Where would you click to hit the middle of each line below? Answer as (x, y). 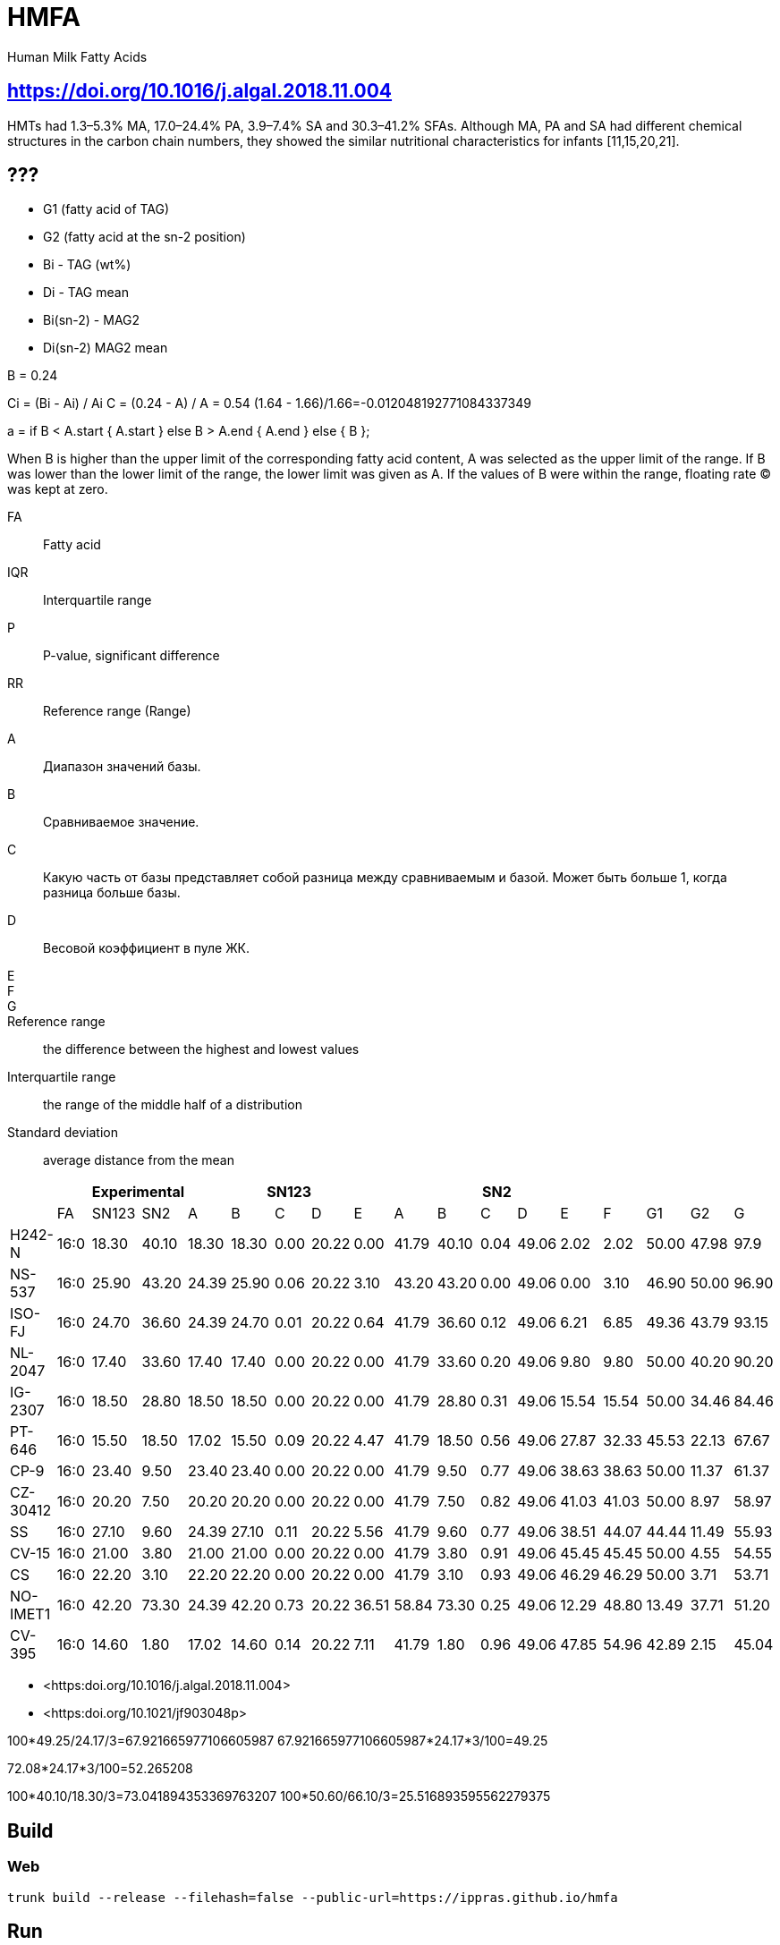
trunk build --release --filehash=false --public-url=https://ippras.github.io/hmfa (313, 1897)
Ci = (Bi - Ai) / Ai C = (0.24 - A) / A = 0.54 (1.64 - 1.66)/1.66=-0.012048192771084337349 (269, 403)
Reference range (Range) (117, 711)
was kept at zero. (58, 489)
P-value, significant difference (131, 656)
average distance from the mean (139, 1160)
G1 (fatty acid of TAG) (106, 209)
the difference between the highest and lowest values (201, 1049)
